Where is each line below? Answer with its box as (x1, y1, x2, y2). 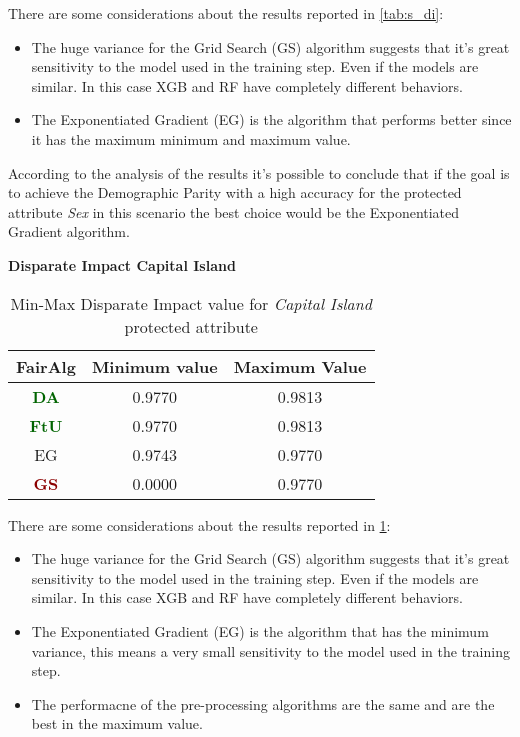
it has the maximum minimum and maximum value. (31, 128, 351, 149)
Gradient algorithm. (8, 221, 130, 242)
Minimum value (91, 354, 218, 378)
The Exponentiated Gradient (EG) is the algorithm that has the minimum (31, 620, 489, 641)
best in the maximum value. (31, 713, 203, 734)
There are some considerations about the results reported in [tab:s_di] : (8, 3, 444, 23)
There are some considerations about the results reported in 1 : (8, 514, 391, 535)
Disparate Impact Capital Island (8, 254, 236, 275)
